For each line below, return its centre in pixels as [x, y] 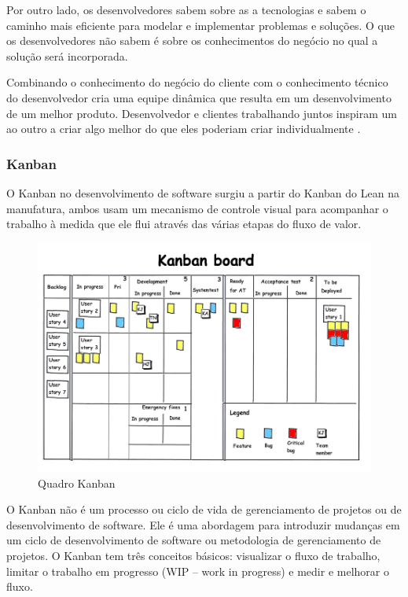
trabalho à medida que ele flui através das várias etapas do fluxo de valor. [184, 224]
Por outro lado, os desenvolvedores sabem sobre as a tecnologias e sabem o [186, 9]
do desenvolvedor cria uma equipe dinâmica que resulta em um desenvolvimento [199, 97]
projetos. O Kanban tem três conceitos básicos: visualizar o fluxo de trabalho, [193, 555]
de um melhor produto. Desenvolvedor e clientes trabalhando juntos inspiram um [202, 113]
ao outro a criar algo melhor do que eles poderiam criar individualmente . [184, 129]
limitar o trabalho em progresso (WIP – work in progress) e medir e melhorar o [198, 571]
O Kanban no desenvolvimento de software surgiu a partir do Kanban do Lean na [203, 192]
